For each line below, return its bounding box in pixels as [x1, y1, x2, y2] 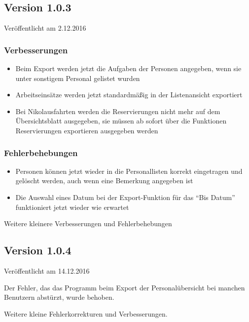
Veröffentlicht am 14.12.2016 [4, 265, 90, 276]
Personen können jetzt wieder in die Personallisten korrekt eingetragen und [15, 165, 243, 176]
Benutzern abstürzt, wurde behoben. [4, 292, 114, 302]
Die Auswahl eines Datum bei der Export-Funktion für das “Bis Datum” [15, 192, 235, 202]
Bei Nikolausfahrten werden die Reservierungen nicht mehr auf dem [15, 106, 220, 116]
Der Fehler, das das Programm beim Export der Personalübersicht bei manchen [4, 282, 245, 292]
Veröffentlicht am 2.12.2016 [4, 23, 86, 33]
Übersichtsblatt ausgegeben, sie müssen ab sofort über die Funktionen [15, 116, 227, 126]
